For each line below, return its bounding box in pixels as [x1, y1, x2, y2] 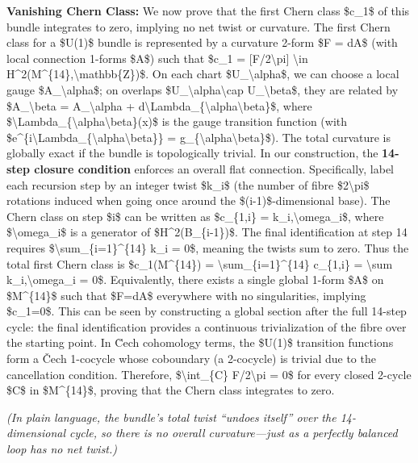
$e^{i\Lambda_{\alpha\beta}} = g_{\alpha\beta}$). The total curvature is [6, 128, 391, 145]
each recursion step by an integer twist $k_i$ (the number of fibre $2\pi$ [6, 176, 370, 193]
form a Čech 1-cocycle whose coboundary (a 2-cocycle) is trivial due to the [6, 350, 376, 367]
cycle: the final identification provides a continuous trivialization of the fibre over [6, 318, 407, 335]
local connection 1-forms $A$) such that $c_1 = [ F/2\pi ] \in [6, 49, 308, 66]
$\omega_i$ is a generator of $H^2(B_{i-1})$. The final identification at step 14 [6, 223, 408, 240]
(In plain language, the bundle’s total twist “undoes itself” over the [6, 408, 336, 425]
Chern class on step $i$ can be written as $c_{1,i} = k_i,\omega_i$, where [6, 207, 384, 224]
